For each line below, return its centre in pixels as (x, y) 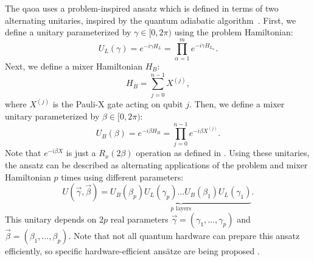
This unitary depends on (51, 219)
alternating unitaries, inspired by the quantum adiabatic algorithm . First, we (151, 20)
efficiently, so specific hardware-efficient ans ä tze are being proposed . (132, 250)
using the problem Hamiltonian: (234, 32)
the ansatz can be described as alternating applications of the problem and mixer (156, 164)
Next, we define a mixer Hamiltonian (74, 66)
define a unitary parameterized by (68, 32)
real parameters (139, 219)
